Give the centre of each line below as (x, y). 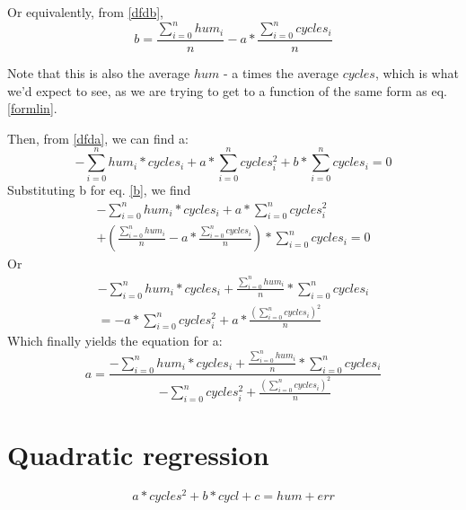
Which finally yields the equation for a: (115, 341)
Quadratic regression (138, 455)
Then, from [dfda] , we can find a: (98, 138)
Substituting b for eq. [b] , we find (99, 190)
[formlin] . (32, 108)
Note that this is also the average (99, 72)
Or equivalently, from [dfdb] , (85, 12)
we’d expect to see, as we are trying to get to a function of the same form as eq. (227, 90)
